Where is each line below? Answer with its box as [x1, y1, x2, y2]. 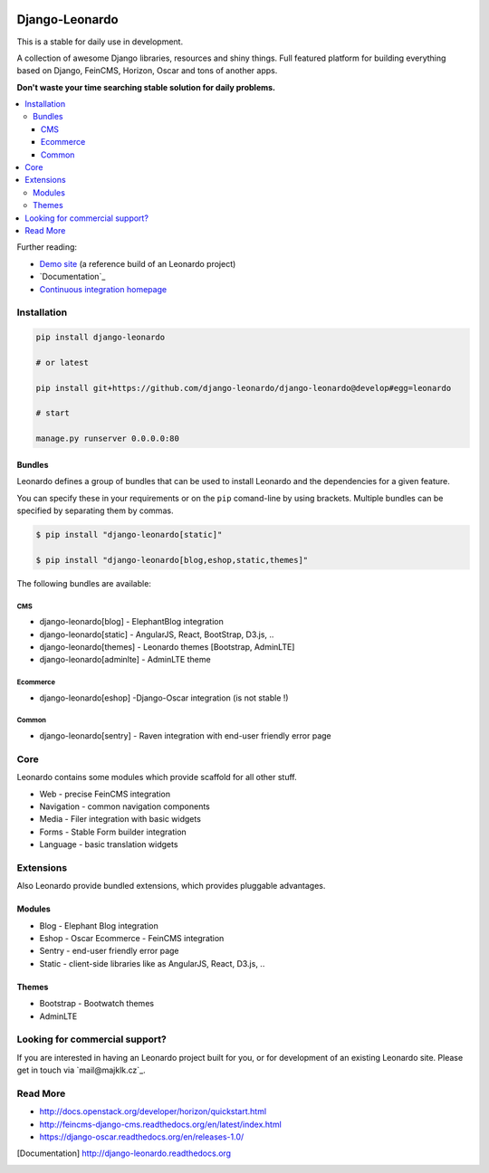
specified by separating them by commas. [16, 505, 174, 516]
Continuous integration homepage [39, 283, 168, 294]
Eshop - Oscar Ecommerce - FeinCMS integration [39, 933, 225, 944]
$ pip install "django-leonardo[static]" [35, 529, 223, 539]
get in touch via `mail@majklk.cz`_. [16, 1064, 146, 1076]
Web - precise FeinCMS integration [39, 788, 171, 799]
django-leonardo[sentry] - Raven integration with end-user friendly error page [39, 730, 331, 741]
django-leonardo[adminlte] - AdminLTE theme [39, 654, 212, 665]
